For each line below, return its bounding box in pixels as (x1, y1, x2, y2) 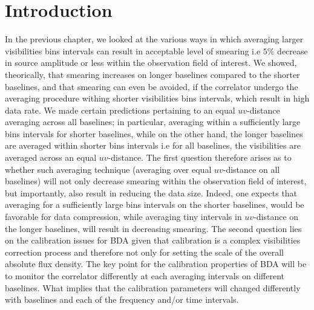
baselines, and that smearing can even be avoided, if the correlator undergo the (5, 80, 298, 92)
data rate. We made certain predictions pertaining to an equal (5, 103, 235, 116)
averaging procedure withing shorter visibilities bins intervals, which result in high (5, 92, 310, 105)
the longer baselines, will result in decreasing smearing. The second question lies (5, 222, 302, 234)
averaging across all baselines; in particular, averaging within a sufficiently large (5, 115, 301, 128)
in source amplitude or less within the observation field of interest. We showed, (5, 56, 297, 69)
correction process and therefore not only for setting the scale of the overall (5, 245, 284, 258)
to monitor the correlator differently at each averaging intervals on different (5, 270, 284, 282)
